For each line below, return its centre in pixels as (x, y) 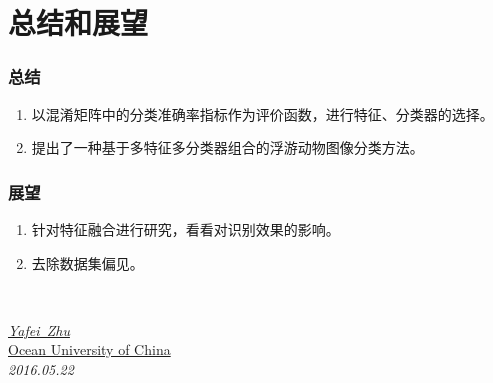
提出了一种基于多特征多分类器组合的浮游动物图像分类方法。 (227, 147)
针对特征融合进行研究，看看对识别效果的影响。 (185, 229)
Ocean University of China (89, 349)
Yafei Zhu (39, 329)
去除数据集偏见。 (87, 262)
